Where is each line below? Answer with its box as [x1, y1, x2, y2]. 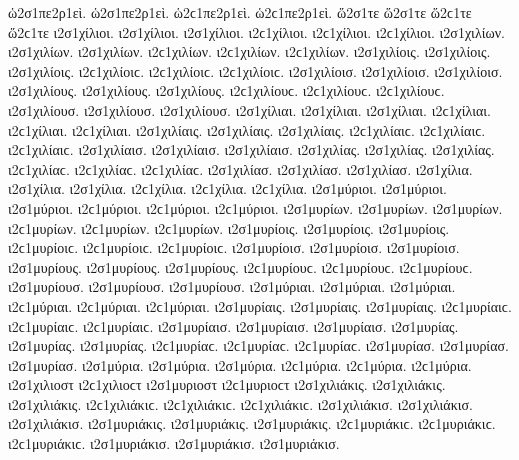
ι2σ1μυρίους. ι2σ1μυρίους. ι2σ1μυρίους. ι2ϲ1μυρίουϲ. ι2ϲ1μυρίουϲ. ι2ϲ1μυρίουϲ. [8, 256, 473, 277]
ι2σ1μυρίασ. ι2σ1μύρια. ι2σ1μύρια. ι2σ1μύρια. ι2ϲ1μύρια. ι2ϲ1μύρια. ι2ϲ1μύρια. [8, 354, 472, 375]
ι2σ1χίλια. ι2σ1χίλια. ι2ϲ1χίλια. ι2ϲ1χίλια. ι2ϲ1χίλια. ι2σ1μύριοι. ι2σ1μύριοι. [8, 178, 447, 199]
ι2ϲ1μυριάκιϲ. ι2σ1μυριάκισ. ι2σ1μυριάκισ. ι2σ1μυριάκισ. [8, 433, 340, 454]
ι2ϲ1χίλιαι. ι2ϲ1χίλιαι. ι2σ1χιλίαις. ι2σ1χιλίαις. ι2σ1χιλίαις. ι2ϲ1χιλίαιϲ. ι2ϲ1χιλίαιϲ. [8, 119, 486, 140]
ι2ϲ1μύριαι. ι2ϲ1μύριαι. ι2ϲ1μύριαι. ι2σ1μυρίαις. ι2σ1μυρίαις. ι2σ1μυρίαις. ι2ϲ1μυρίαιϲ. [8, 295, 512, 316]
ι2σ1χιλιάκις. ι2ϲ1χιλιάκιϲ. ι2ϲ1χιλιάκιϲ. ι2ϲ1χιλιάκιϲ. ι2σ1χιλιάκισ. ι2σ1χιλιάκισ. [8, 393, 473, 414]
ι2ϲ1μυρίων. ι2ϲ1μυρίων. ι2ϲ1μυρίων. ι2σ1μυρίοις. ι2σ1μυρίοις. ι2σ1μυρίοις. [8, 217, 450, 238]
